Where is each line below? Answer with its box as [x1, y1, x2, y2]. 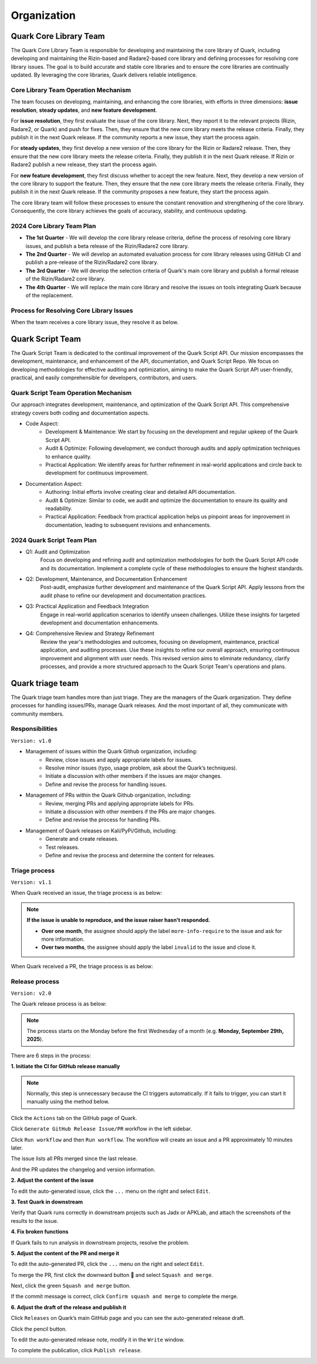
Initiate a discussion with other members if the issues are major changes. [45, 773, 222, 780]
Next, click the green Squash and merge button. [11, 1282, 131, 1289]
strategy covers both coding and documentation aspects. [11, 409, 150, 416]
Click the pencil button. [11, 1325, 67, 1332]
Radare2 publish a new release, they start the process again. [11, 161, 158, 168]
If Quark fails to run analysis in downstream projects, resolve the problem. [11, 1239, 190, 1246]
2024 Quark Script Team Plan [11, 536, 97, 544]
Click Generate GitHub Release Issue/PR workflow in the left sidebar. [11, 1125, 193, 1132]
